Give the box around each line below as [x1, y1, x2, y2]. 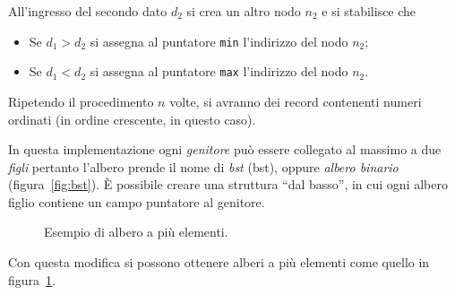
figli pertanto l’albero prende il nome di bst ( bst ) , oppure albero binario [8, 157, 399, 176]
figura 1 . [8, 270, 56, 289]
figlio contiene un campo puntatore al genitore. [8, 192, 265, 211]
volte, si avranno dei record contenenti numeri [169, 91, 422, 110]
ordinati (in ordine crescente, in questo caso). [8, 109, 256, 128]
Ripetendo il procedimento [8, 91, 154, 110]
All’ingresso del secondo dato [8, 2, 167, 20]
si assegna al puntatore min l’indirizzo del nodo [90, 31, 348, 50]
